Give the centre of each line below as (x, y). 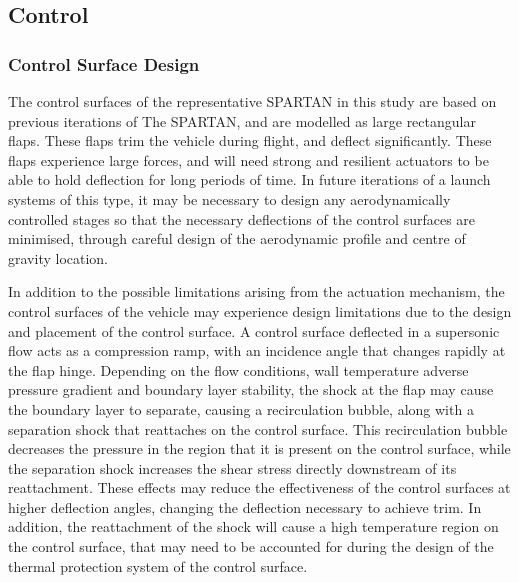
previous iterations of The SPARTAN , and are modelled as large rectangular (242, 120)
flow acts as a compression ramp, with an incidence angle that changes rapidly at (257, 350)
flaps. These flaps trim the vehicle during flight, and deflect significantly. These (250, 140)
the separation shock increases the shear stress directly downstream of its (232, 467)
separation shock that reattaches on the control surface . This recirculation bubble (258, 428)
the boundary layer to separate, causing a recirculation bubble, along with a (241, 408)
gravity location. (58, 257)
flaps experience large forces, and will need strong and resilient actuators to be (248, 159)
